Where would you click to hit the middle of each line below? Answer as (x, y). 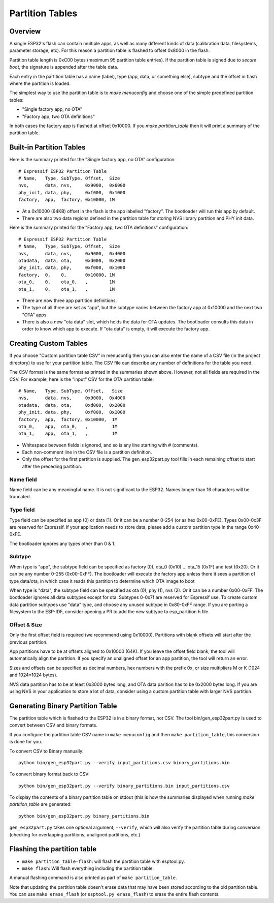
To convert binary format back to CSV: (49, 774)
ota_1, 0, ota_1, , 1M (67, 289)
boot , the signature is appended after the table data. (64, 67)
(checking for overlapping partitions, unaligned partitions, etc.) (75, 834)
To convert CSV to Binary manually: (46, 751)
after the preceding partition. (52, 466)
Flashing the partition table (53, 849)
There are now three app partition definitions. (70, 300)
